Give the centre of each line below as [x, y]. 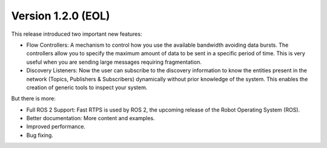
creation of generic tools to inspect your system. [87, 87]
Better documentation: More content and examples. [91, 118]
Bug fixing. [40, 135]
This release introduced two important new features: [77, 34]
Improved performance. [56, 127]
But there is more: [33, 99]
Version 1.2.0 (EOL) [61, 16]
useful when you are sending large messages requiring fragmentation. [114, 62]
